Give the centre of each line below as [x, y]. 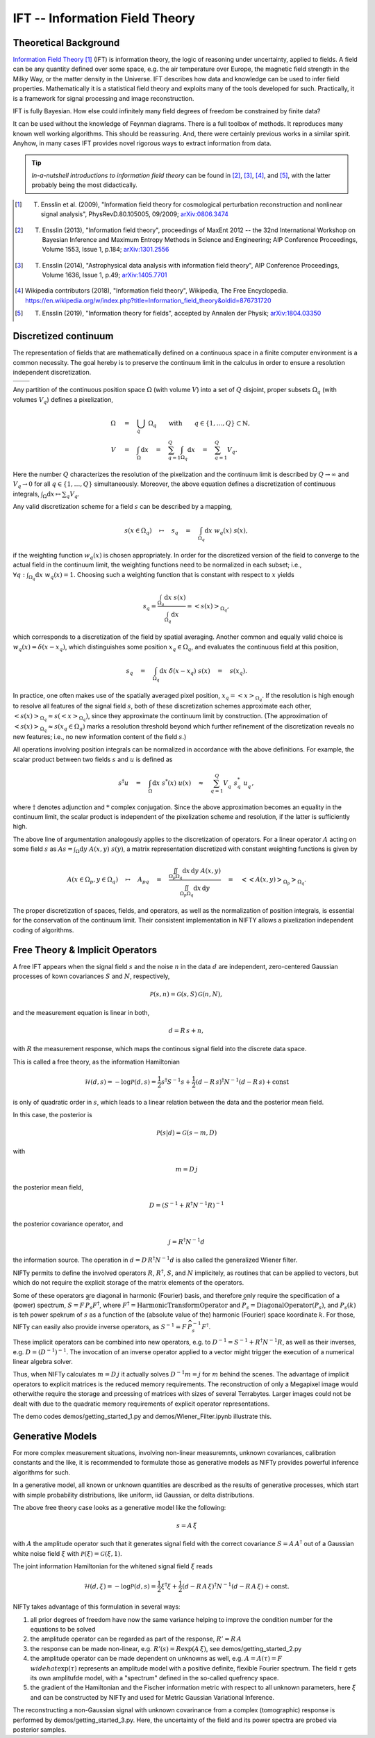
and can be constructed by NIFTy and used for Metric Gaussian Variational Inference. [152, 1697]
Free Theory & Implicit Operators [85, 950]
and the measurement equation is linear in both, [81, 1012]
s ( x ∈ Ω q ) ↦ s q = [157, 531]
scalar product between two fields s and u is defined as [93, 759]
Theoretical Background [66, 43]
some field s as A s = [43, 849]
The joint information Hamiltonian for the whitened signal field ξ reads [113, 1566]
